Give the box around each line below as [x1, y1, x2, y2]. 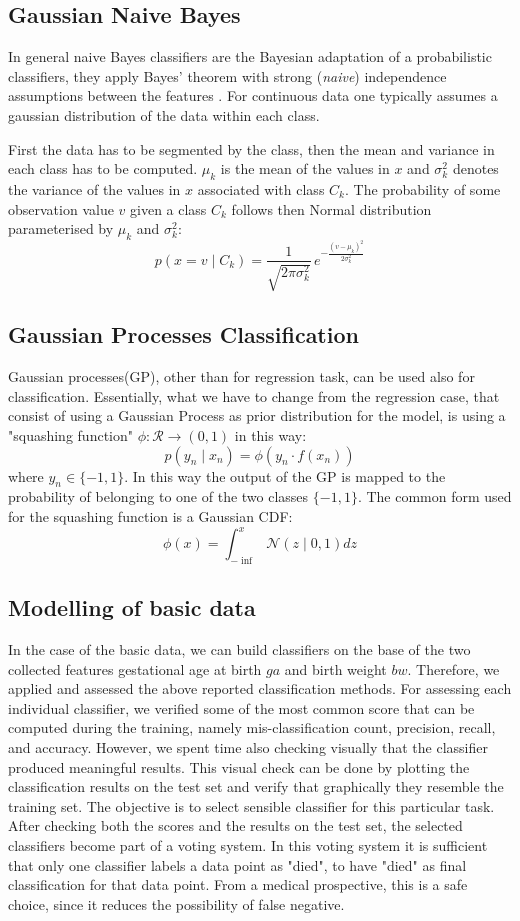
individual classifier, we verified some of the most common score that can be [8, 697, 475, 718]
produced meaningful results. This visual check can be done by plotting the [8, 756, 470, 777]
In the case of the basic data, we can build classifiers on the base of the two [8, 639, 471, 660]
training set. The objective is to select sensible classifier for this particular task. [8, 795, 495, 816]
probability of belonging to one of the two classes [8, 486, 309, 507]
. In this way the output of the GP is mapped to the [124, 465, 446, 486]
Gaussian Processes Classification [8, 319, 359, 350]
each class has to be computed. [8, 158, 198, 179]
